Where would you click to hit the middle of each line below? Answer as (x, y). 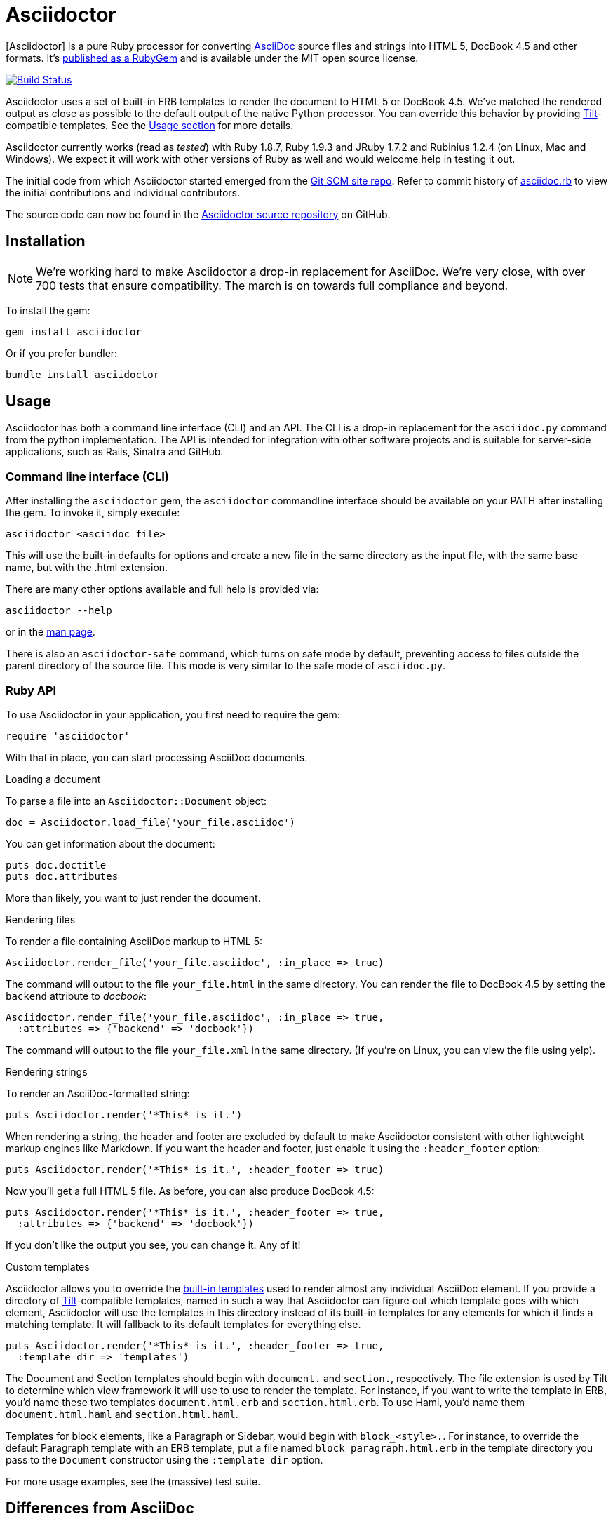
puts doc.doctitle (56, 865)
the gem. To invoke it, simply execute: (93, 513)
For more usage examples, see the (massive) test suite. (133, 1481)
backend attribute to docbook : (76, 996)
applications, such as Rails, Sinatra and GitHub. (115, 452)
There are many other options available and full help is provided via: (162, 589)
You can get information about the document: (110, 843)
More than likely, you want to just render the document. (133, 897)
